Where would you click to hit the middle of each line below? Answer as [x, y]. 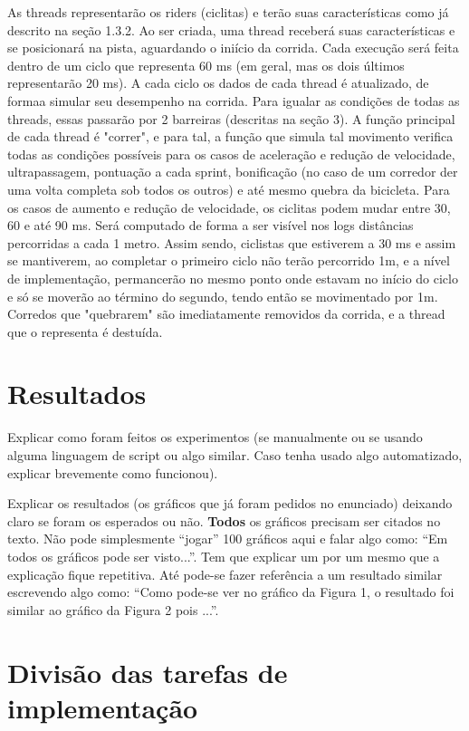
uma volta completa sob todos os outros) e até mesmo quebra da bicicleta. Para [229, 189]
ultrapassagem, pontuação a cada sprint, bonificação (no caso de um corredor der [233, 172]
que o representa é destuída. [85, 331]
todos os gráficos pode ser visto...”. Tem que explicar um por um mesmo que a [224, 556]
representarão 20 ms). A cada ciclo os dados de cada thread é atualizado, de [218, 83]
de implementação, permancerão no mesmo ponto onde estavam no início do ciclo [233, 278]
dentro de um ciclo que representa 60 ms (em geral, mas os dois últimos [206, 65]
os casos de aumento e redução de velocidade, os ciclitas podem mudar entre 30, [229, 207]
